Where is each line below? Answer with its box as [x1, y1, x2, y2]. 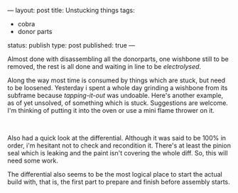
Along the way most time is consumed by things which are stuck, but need [7, 76, 226, 84]
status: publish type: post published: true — [7, 41, 136, 49]
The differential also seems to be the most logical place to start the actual [7, 170, 222, 178]
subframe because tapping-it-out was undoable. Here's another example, [7, 92, 224, 99]
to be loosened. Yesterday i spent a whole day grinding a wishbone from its [7, 84, 228, 92]
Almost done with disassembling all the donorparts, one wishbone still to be [7, 55, 229, 63]
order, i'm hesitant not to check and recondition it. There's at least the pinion [7, 141, 231, 150]
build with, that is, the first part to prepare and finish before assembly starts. [7, 177, 231, 186]
